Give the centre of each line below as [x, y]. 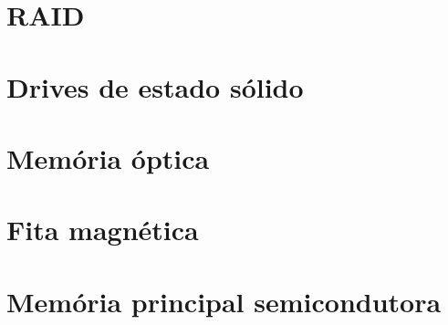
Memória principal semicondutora [224, 301]
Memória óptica [108, 157]
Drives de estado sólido [155, 86]
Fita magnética [103, 230]
